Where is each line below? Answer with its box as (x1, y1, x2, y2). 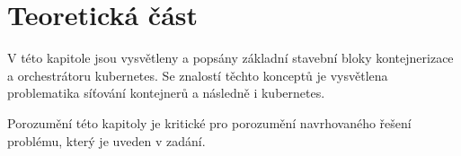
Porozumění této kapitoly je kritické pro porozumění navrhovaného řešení (7, 113, 412, 132)
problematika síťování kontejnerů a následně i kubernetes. (7, 83, 325, 102)
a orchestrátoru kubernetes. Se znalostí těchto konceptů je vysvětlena (7, 65, 388, 84)
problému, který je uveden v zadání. (7, 131, 206, 150)
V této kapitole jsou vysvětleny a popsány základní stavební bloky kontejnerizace (7, 48, 454, 67)
